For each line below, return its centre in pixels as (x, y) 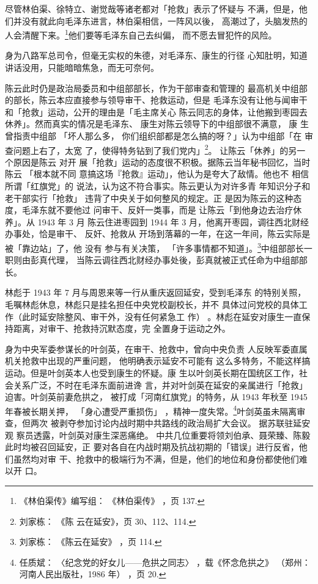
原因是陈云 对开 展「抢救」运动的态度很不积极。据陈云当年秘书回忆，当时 (162, 162)
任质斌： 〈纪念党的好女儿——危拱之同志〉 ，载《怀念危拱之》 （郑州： (165, 562)
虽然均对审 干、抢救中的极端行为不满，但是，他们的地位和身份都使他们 (156, 458)
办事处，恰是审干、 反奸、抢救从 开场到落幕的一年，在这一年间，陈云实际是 (158, 234)
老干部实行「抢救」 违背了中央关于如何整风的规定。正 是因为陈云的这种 (149, 198)
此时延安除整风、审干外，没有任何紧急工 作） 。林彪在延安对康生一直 (162, 316)
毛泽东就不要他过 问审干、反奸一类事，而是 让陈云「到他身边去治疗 (157, 210)
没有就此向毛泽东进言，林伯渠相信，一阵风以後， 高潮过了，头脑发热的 (165, 20)
